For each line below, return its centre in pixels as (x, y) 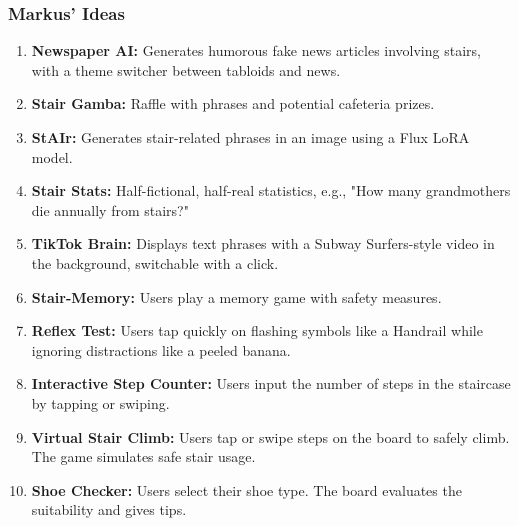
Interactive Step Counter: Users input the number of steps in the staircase (271, 383)
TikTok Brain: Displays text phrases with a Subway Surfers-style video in (263, 243)
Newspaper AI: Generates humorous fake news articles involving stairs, (256, 50)
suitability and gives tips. (109, 509)
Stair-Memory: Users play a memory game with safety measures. (236, 296)
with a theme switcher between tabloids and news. (186, 69)
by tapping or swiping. (100, 402)
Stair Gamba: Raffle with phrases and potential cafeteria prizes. (233, 103)
